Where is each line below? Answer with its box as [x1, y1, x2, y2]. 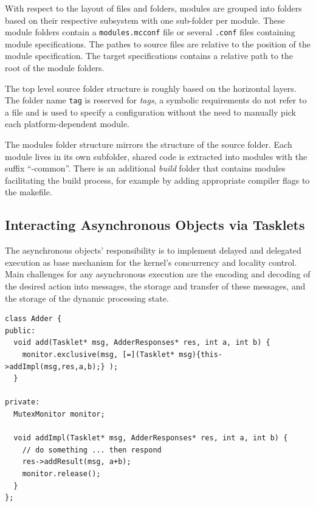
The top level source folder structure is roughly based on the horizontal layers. [5, 81, 297, 94]
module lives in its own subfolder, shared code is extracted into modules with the [5, 150, 307, 162]
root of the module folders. [5, 61, 105, 74]
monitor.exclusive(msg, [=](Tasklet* [22, 350, 175, 359]
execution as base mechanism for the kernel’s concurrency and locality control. [5, 255, 297, 268]
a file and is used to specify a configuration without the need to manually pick [5, 105, 297, 118]
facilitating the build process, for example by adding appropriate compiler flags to [5, 173, 310, 186]
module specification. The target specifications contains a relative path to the [5, 49, 294, 62]
